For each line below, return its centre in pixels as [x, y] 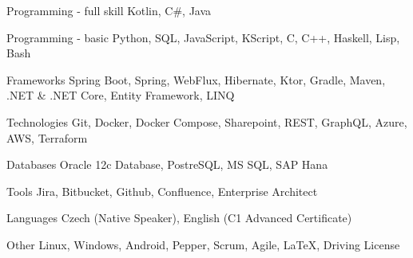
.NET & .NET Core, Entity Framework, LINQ [121, 95]
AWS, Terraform [47, 137]
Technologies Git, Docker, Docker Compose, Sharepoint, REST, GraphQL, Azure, [207, 121]
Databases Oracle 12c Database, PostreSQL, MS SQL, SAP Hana [167, 164]
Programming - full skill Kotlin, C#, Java [109, 10]
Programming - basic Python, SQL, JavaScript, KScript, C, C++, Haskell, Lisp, [203, 37]
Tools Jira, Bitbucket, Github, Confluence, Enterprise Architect [162, 191]
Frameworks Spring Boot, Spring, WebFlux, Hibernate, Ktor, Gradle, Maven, [196, 79]
